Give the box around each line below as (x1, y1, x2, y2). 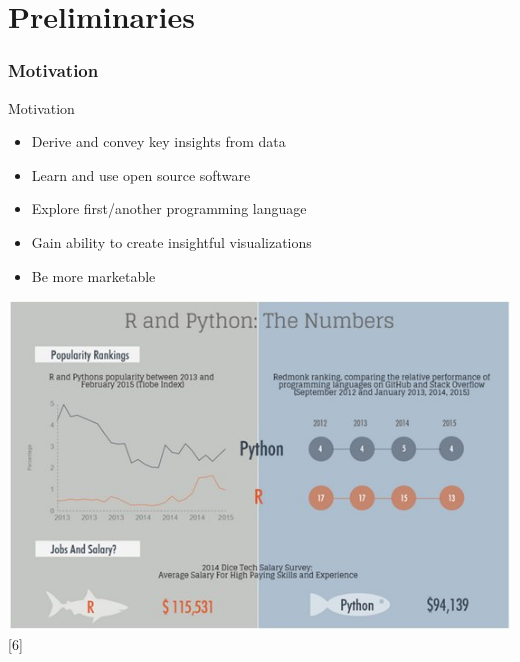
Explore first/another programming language (31, 198, 307, 219)
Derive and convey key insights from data (31, 131, 286, 152)
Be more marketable (31, 265, 156, 286)
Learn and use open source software (31, 164, 251, 185)
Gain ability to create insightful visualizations (31, 231, 312, 252)
